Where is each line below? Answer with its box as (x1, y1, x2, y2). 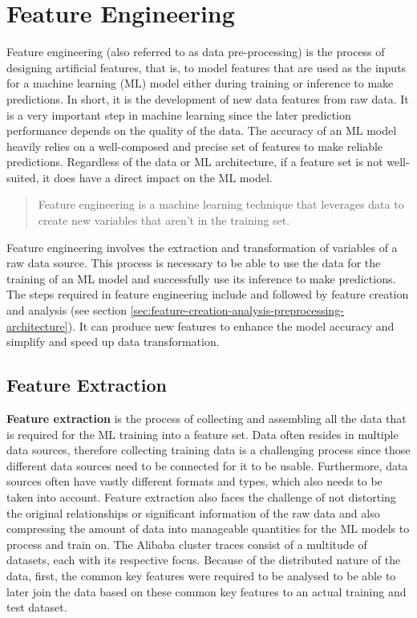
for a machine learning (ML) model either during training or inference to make (6, 75, 394, 91)
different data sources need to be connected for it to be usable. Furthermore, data (6, 457, 408, 474)
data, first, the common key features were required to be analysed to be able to (6, 567, 396, 583)
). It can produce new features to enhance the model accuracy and (67, 317, 395, 334)
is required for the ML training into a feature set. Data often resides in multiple (6, 425, 399, 442)
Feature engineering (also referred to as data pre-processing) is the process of (6, 43, 385, 60)
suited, (6, 169, 39, 185)
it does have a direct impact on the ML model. (43, 169, 273, 185)
